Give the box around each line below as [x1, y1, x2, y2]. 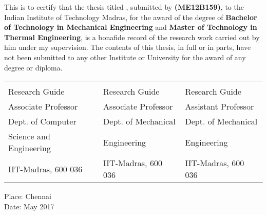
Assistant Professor [185, 100, 254, 113]
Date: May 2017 [4, 201, 54, 211]
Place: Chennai [4, 191, 51, 202]
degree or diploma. [4, 62, 63, 73]
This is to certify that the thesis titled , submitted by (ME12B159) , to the [4, 2, 244, 12]
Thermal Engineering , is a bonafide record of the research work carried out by [4, 31, 260, 42]
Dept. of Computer [8, 115, 77, 128]
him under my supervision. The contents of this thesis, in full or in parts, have [4, 42, 251, 52]
